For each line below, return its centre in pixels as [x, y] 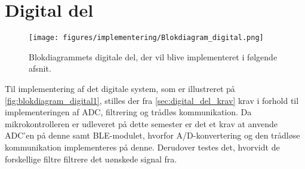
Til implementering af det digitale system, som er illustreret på [120, 88]
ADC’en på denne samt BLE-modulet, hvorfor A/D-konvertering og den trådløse [152, 135]
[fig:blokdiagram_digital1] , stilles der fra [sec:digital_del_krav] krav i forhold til [152, 100]
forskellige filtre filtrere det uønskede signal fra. [91, 159]
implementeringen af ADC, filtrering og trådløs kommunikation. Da [128, 112]
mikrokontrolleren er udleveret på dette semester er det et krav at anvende [141, 123]
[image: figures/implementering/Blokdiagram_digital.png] [146, 38]
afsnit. [40, 68]
